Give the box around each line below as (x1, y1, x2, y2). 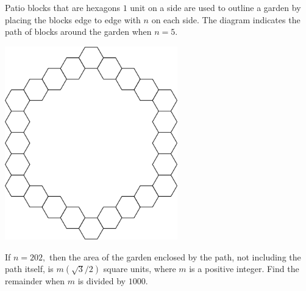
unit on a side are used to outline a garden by (130, 1, 301, 13)
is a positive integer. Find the (189, 262, 299, 275)
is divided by (77, 274, 126, 287)
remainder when (5, 274, 65, 287)
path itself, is (5, 262, 54, 275)
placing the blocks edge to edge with (5, 13, 141, 26)
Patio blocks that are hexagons (5, 1, 120, 13)
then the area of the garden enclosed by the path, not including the (49, 250, 301, 263)
